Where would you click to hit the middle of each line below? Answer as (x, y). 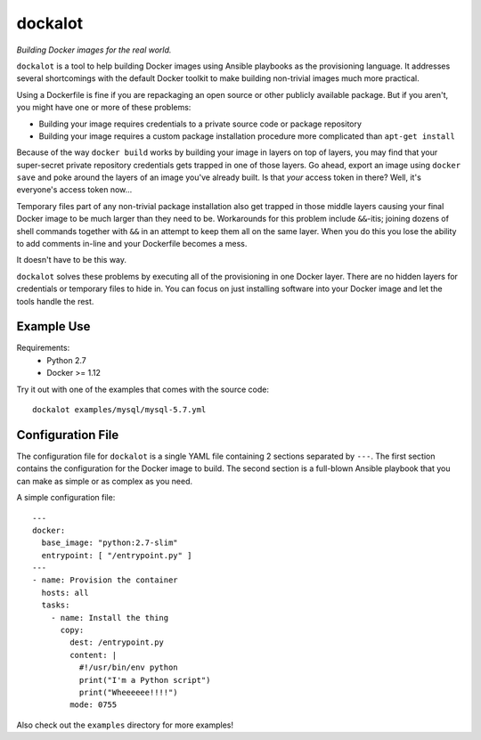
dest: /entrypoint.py (117, 642)
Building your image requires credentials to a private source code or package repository (200, 124)
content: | (94, 655)
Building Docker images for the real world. (94, 50)
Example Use (53, 326)
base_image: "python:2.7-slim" (110, 543)
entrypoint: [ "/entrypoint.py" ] (117, 555)
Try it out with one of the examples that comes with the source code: (143, 389)
